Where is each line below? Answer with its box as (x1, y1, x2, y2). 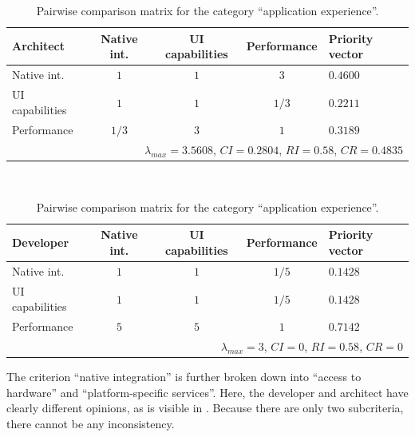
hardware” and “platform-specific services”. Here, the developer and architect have (6, 383, 409, 400)
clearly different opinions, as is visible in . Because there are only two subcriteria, (6, 399, 404, 416)
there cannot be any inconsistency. (6, 415, 175, 431)
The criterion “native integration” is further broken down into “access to (6, 368, 362, 385)
